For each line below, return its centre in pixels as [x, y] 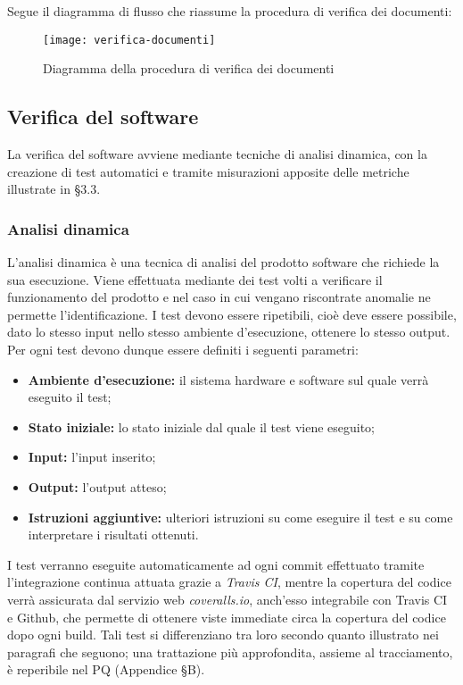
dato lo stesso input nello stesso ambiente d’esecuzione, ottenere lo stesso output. [229, 332]
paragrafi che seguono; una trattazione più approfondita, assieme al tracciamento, [230, 652]
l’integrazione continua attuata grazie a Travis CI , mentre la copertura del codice [229, 582]
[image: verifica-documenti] [129, 40]
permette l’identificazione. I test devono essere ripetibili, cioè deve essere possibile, [232, 314]
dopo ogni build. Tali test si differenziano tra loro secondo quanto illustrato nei [223, 635]
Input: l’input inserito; [92, 457]
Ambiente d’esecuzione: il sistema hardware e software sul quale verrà [228, 379]
